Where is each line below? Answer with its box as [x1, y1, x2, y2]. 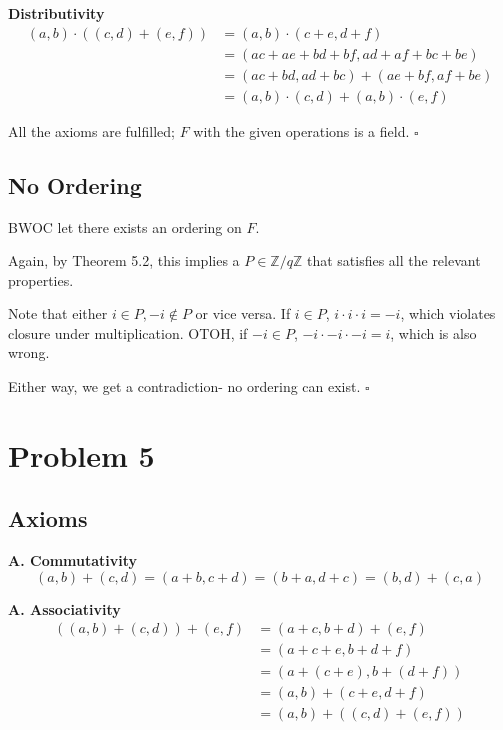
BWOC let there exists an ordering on [8, 216, 242, 237]
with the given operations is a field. [193, 120, 410, 141]
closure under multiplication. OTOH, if [8, 322, 248, 343]
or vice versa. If [195, 303, 291, 324]
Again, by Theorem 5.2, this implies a [8, 250, 240, 271]
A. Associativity [8, 598, 121, 619]
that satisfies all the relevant [306, 250, 481, 271]
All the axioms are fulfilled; [8, 120, 175, 141]
